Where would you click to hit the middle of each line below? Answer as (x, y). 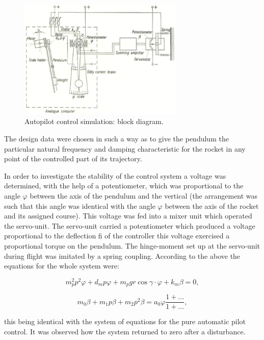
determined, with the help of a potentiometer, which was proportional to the (124, 186)
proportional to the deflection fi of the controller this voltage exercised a (117, 236)
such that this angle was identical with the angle (80, 205)
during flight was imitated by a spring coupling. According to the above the (122, 256)
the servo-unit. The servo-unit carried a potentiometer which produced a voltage (130, 225)
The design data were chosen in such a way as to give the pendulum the (116, 139)
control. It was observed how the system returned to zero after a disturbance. (125, 331)
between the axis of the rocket (212, 205)
